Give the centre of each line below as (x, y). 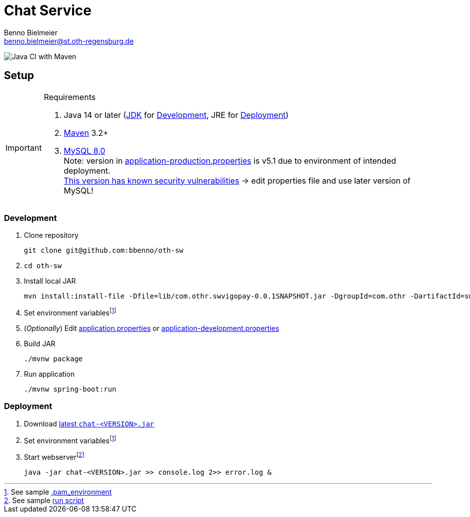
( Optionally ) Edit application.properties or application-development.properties (152, 328)
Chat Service (48, 10)
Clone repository (51, 235)
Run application (49, 374)
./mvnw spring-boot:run (70, 389)
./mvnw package (54, 359)
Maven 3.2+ (86, 133)
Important (24, 148)
